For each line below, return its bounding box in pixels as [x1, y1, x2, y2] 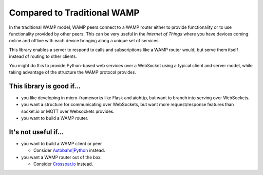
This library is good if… [9, 82, 81, 90]
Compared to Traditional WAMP [9, 7, 140, 18]
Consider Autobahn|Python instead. [33, 147, 105, 153]
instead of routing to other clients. [9, 53, 77, 59]
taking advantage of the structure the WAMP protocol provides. [9, 69, 136, 75]
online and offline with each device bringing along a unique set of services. [9, 38, 160, 44]
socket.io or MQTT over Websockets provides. [21, 108, 114, 114]
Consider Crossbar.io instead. [33, 161, 94, 167]
